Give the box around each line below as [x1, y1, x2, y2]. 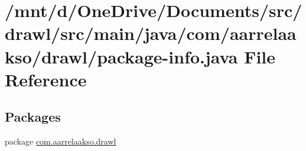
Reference [5, 67, 87, 91]
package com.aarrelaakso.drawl [5, 135, 116, 147]
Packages [5, 108, 61, 126]
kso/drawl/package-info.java [5, 44, 238, 68]
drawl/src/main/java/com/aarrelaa [5, 21, 297, 45]
